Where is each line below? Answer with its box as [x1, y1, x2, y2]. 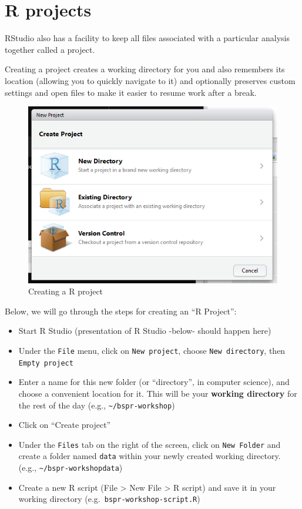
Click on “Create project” [18, 418, 111, 431]
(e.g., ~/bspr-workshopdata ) [18, 461, 123, 474]
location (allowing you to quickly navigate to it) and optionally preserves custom [5, 74, 296, 86]
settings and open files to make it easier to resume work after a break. [5, 86, 257, 98]
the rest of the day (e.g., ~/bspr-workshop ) [18, 399, 175, 411]
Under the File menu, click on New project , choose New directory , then [18, 344, 286, 357]
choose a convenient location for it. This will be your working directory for [18, 387, 297, 399]
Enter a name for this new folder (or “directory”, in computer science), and [18, 376, 290, 388]
